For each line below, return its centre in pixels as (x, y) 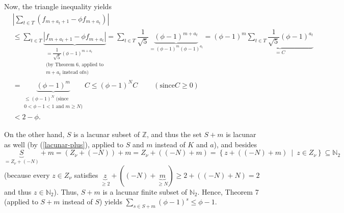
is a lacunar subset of (107, 134)
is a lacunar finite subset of (145, 191)
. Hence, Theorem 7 (228, 191)
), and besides (235, 144)
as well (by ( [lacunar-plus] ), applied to (64, 144)
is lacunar (241, 134)
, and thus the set (174, 134)
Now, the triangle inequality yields (58, 6)
